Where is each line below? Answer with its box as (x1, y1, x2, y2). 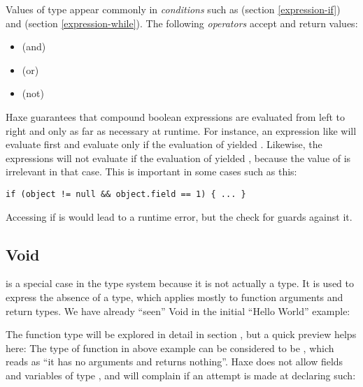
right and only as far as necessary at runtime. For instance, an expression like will (6, 123, 357, 138)
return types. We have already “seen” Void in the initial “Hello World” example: (6, 303, 350, 318)
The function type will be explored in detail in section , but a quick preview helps (6, 327, 357, 342)
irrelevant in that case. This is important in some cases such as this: (6, 164, 297, 179)
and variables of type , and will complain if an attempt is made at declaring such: (6, 367, 356, 382)
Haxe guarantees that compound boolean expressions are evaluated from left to (6, 109, 346, 124)
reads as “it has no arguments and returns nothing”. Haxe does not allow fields (6, 354, 343, 369)
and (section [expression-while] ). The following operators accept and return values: (6, 15, 358, 30)
